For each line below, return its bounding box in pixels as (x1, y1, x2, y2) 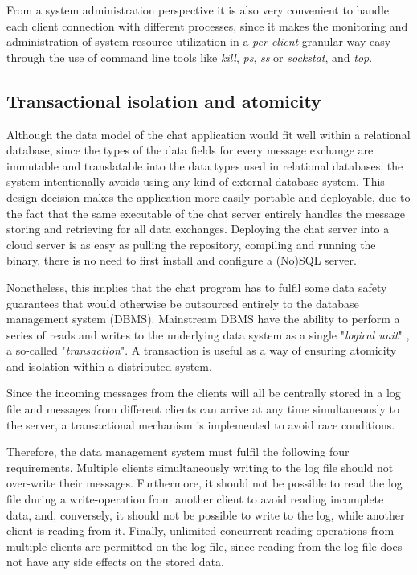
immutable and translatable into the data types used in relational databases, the (6, 157, 403, 174)
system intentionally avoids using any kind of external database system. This (6, 173, 385, 190)
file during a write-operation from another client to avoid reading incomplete (6, 491, 384, 507)
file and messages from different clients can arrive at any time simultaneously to (6, 400, 400, 417)
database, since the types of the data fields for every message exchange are (6, 142, 374, 158)
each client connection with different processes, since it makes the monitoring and (6, 17, 408, 34)
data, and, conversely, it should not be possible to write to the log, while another (6, 506, 405, 523)
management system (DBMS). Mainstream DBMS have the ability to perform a (6, 310, 400, 327)
